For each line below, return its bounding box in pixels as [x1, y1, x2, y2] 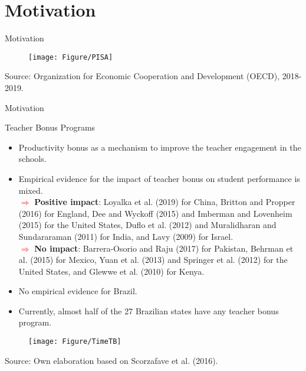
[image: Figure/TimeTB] [28, 337, 121, 346]
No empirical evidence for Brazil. [18, 285, 137, 297]
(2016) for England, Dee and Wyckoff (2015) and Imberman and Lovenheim [18, 207, 292, 219]
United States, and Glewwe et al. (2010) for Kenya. [18, 265, 205, 277]
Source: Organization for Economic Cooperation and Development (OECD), [5, 70, 280, 82]
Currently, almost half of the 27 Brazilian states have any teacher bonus [18, 304, 279, 317]
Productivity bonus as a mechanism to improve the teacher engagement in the [18, 141, 301, 153]
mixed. [18, 184, 43, 196]
